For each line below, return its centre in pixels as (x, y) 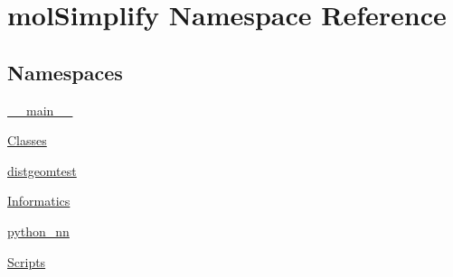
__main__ (40, 110)
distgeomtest (42, 170)
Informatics (39, 201)
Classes (27, 140)
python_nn (38, 231)
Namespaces (65, 72)
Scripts (27, 261)
